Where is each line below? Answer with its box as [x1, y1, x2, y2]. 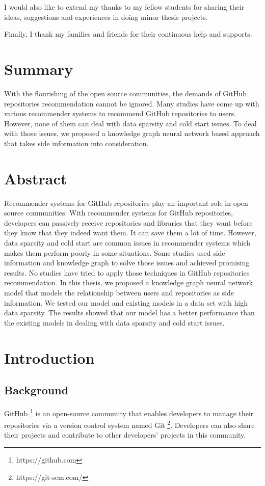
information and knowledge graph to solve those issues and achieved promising [4, 257, 250, 268]
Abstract [4, 168, 67, 188]
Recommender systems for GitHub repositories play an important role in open [4, 197, 248, 208]
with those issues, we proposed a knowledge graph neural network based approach [4, 128, 260, 139]
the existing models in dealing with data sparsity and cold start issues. [4, 317, 225, 328]
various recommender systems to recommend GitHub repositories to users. [4, 108, 236, 119]
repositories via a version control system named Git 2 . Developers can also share [4, 418, 255, 430]
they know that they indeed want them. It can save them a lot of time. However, [4, 227, 256, 238]
